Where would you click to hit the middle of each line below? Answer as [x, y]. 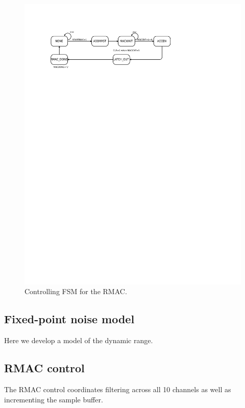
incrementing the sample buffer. [54, 399]
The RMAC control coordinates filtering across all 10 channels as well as [118, 389]
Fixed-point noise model [69, 319]
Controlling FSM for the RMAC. [76, 291]
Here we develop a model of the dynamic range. [79, 340]
